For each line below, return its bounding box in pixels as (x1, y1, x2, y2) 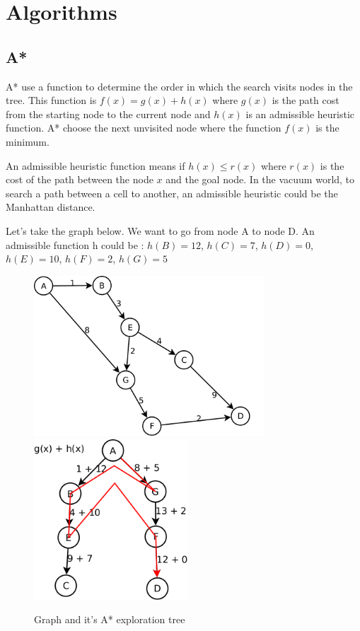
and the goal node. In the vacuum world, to (166, 172, 355, 187)
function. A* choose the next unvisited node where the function (6, 120, 281, 135)
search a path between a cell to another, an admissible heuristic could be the (6, 185, 338, 200)
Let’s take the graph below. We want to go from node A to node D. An (6, 223, 315, 238)
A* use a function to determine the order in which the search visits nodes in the (6, 79, 353, 93)
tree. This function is (6, 93, 97, 108)
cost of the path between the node (6, 172, 153, 187)
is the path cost (272, 93, 339, 108)
